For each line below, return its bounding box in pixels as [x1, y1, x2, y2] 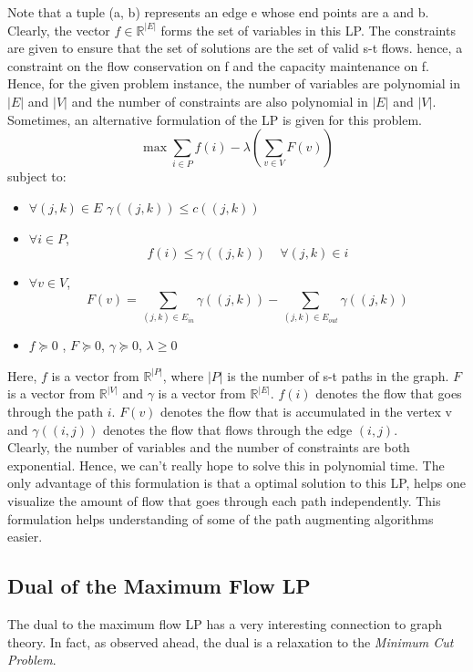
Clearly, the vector [7, 20, 110, 39]
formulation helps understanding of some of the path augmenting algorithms [7, 509, 434, 528]
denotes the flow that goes [315, 384, 462, 403]
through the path [7, 401, 104, 420]
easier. [7, 527, 43, 546]
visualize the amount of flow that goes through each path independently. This [7, 491, 441, 510]
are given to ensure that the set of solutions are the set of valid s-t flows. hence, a [7, 38, 463, 57]
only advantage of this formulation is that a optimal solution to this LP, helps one [7, 473, 466, 492]
